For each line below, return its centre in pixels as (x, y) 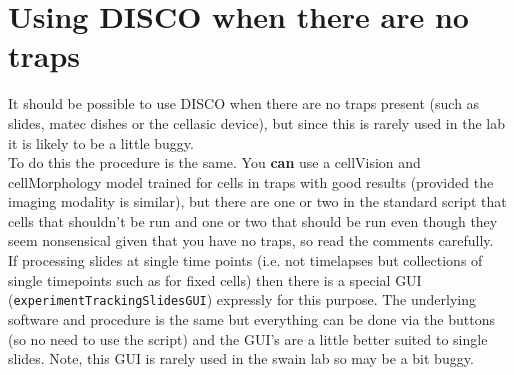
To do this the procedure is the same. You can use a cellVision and (214, 162)
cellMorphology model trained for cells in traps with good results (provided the (251, 181)
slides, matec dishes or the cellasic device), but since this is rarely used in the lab (256, 122)
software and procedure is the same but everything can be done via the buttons (251, 318)
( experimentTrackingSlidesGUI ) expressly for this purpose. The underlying (242, 299)
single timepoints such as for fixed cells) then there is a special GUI (215, 279)
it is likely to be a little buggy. (101, 142)
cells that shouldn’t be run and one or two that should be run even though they (253, 220)
